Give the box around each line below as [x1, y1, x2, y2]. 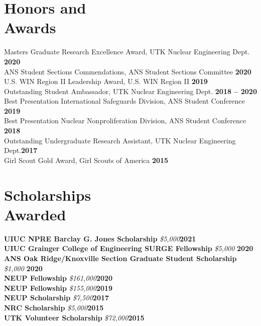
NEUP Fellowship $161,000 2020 [4, 273, 113, 283]
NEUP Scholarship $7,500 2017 [4, 292, 109, 303]
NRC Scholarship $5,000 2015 [4, 302, 104, 312]
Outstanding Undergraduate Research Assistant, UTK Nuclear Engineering [4, 135, 236, 145]
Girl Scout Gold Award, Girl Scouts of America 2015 [4, 154, 169, 165]
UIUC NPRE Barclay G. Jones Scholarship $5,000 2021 [4, 233, 196, 243]
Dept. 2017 [4, 145, 38, 155]
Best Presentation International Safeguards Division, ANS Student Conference [4, 96, 245, 106]
